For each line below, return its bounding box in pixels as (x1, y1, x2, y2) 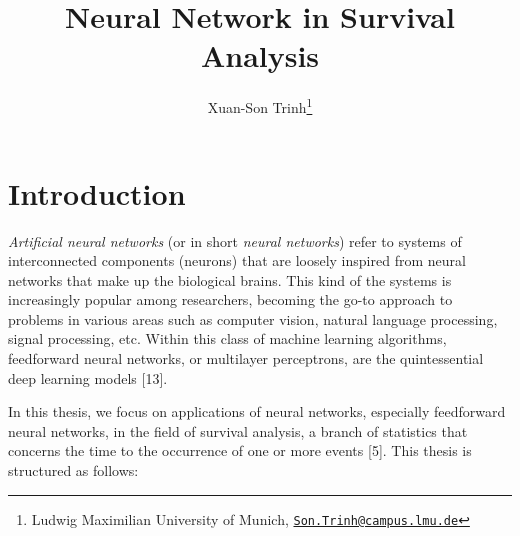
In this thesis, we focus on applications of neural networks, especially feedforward (8, 401, 506, 422)
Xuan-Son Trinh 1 (207, 94, 313, 117)
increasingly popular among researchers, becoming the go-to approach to (8, 289, 453, 310)
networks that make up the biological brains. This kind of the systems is (8, 269, 452, 290)
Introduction (8, 172, 186, 213)
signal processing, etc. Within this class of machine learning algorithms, (8, 328, 447, 349)
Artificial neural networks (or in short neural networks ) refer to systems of (8, 230, 462, 251)
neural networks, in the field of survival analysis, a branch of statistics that (8, 420, 468, 441)
